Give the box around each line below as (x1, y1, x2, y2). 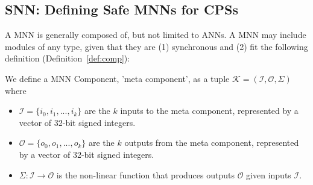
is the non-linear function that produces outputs (56, 168, 235, 181)
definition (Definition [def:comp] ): (5, 52, 130, 64)
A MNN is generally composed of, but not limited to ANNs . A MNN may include (5, 28, 306, 41)
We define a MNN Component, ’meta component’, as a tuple (5, 72, 230, 84)
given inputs (246, 168, 291, 181)
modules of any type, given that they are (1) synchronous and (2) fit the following (5, 40, 308, 52)
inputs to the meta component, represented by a (120, 104, 299, 117)
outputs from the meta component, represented (124, 136, 299, 149)
